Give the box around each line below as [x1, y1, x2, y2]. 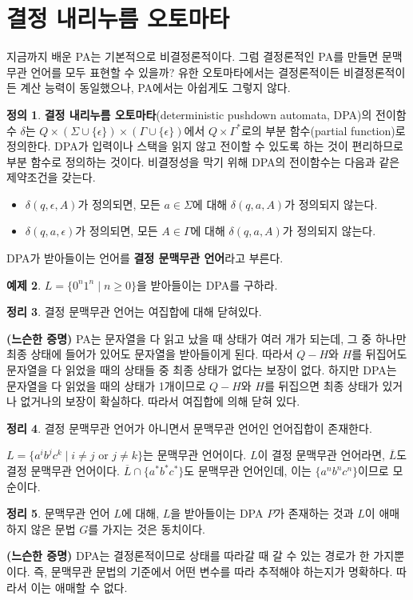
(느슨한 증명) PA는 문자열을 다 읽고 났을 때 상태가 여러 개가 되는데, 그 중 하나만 [6, 330, 407, 346]
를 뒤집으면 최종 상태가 [264, 377, 379, 394]
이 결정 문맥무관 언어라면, [257, 446, 386, 463]
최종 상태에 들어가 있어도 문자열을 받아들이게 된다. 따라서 [6, 346, 293, 362]
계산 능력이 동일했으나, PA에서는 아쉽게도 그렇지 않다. [20, 79, 291, 96]
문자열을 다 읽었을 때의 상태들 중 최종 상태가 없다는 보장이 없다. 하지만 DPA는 [6, 362, 397, 378]
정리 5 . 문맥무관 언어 [6, 505, 110, 522]
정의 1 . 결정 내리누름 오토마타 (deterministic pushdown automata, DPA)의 [6, 106, 372, 122]
